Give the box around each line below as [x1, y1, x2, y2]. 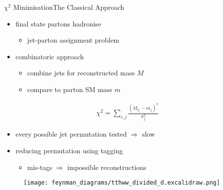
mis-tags [27, 162, 52, 172]
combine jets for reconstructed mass [27, 68, 135, 78]
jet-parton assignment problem [27, 35, 120, 45]
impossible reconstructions [67, 162, 147, 172]
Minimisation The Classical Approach [13, 2, 124, 12]
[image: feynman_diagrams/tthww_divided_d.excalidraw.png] [24, 179, 220, 187]
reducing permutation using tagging [15, 145, 123, 155]
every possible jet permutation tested [15, 129, 127, 139]
